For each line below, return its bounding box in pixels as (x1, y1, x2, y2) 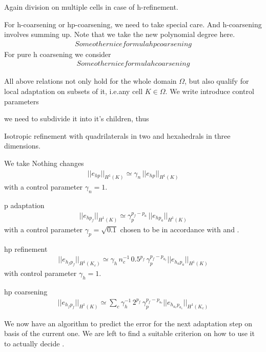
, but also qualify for (185, 76, 249, 86)
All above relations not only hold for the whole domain (4, 76, 177, 86)
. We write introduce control (165, 86, 254, 97)
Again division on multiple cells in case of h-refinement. (4, 2, 178, 12)
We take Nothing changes (4, 158, 84, 168)
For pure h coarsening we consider (4, 48, 111, 59)
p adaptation (4, 200, 45, 211)
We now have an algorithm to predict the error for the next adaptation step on (4, 318, 253, 328)
